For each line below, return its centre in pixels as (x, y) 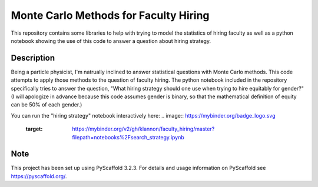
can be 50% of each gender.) (47, 105)
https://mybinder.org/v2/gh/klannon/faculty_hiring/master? (143, 129)
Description (33, 58)
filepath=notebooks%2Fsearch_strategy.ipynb (128, 137)
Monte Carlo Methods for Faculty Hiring (110, 15)
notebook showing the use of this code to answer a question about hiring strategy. (111, 41)
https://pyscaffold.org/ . (39, 176)
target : (34, 129)
